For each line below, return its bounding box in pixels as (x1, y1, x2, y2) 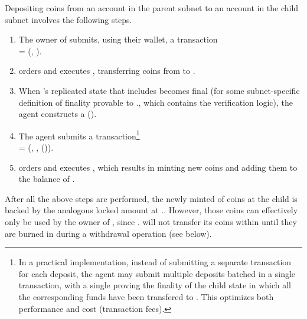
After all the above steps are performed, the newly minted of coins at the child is (5, 192, 298, 204)
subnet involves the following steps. (5, 13, 132, 25)
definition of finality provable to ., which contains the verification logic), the (18, 96, 293, 108)
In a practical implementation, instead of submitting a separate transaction (18, 256, 292, 268)
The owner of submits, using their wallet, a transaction (18, 33, 218, 45)
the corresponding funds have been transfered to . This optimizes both (18, 290, 274, 302)
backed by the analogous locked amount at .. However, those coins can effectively (5, 204, 298, 216)
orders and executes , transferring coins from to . (18, 64, 195, 77)
